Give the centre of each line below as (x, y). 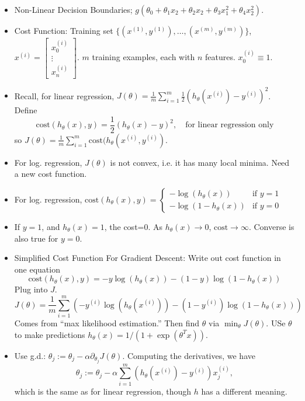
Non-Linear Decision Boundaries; (73, 9)
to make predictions (50, 334)
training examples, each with (143, 57)
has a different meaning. (244, 391)
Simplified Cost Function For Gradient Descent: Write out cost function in (148, 258)
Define (26, 110)
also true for (36, 238)
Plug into (31, 289)
